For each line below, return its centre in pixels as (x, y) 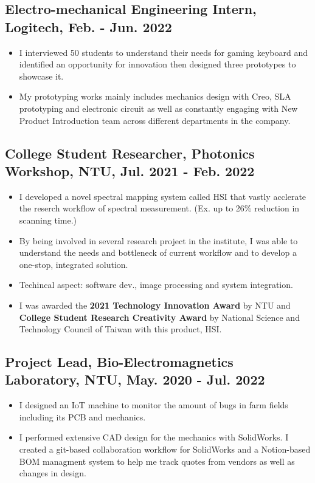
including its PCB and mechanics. (82, 416)
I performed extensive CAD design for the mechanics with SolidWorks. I (154, 437)
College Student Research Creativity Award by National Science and (159, 317)
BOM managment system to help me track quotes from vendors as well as (157, 461)
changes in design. (53, 473)
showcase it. (41, 76)
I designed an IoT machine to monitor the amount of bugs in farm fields (154, 405)
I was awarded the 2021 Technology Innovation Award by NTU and (155, 305)
